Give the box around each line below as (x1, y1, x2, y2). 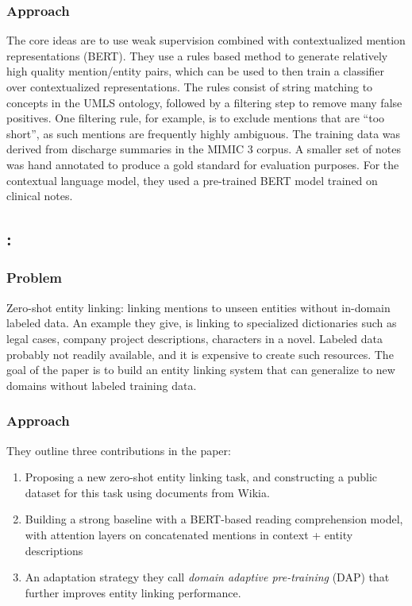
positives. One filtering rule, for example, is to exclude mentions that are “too (6, 110, 385, 126)
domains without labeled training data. (6, 376, 197, 393)
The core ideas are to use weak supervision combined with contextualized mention (6, 32, 406, 48)
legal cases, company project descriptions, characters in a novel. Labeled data (6, 330, 383, 346)
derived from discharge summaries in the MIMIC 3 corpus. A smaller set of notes (6, 141, 401, 157)
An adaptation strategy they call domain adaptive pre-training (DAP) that (25, 569, 390, 585)
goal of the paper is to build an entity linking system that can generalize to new (6, 361, 395, 378)
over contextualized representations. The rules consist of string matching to (6, 79, 373, 95)
